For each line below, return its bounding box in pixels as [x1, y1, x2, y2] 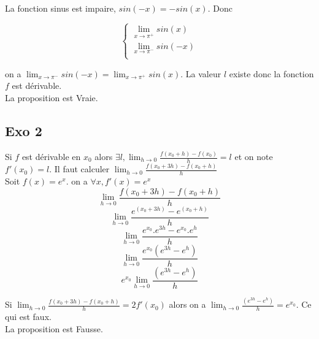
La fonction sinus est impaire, [5, 2, 116, 14]
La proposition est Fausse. [5, 322, 103, 335]
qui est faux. [5, 310, 52, 323]
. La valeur [180, 67, 221, 80]
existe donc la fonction [229, 67, 314, 80]
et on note [234, 150, 273, 163]
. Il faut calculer [49, 162, 110, 175]
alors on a [169, 298, 206, 311]
